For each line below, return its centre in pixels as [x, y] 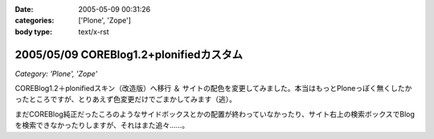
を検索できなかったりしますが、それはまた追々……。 [102, 125]
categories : [35, 21]
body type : [33, 31]
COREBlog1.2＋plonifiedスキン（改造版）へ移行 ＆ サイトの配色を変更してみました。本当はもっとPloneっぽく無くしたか [213, 89]
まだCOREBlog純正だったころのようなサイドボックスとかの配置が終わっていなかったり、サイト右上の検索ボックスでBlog [215, 114]
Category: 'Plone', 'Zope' [56, 73]
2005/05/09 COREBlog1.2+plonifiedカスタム [129, 55]
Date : [24, 9]
